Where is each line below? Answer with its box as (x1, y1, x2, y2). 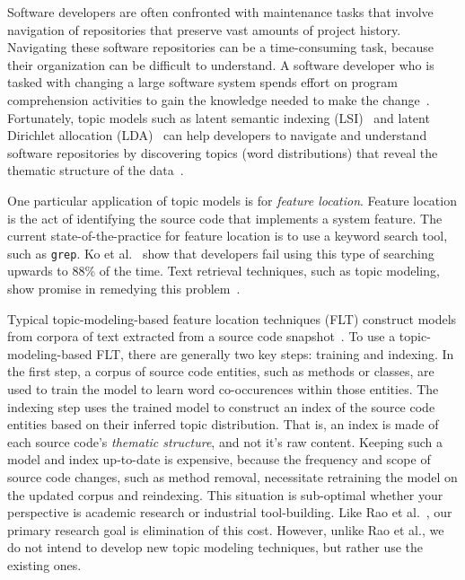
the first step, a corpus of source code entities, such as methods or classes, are (7, 362, 434, 381)
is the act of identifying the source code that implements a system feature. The (7, 208, 443, 227)
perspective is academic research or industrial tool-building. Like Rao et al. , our (7, 503, 452, 522)
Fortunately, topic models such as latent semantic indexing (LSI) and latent (7, 108, 430, 127)
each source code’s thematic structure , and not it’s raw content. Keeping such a (7, 432, 443, 451)
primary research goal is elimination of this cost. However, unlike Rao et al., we (7, 520, 444, 539)
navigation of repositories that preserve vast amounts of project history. (7, 20, 401, 39)
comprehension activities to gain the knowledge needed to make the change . (7, 90, 430, 109)
